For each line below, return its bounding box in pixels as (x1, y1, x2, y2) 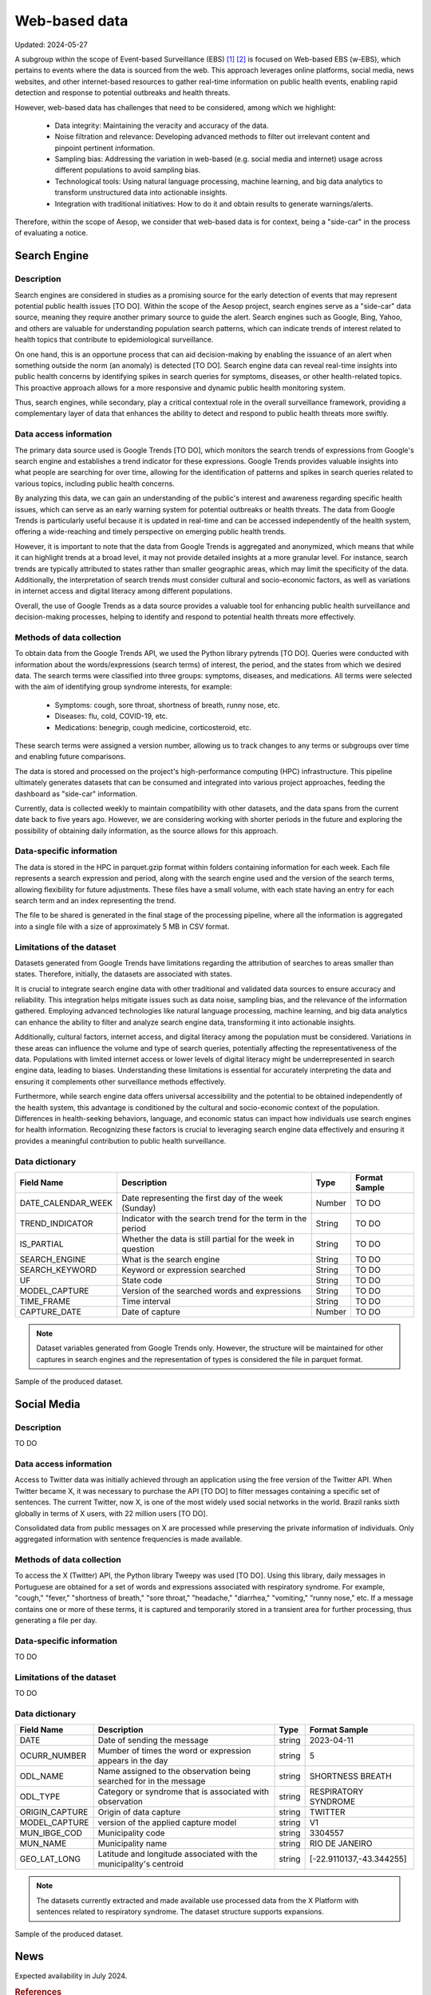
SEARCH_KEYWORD (19, 1264, 97, 1275)
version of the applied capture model (97, 1817, 237, 1828)
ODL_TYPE (19, 1792, 61, 1803)
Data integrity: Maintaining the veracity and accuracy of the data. (54, 120, 269, 130)
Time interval (121, 1295, 171, 1306)
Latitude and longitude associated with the (97, 1848, 259, 1859)
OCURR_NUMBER (19, 1750, 87, 1761)
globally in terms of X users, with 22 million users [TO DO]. (14, 1508, 208, 1518)
